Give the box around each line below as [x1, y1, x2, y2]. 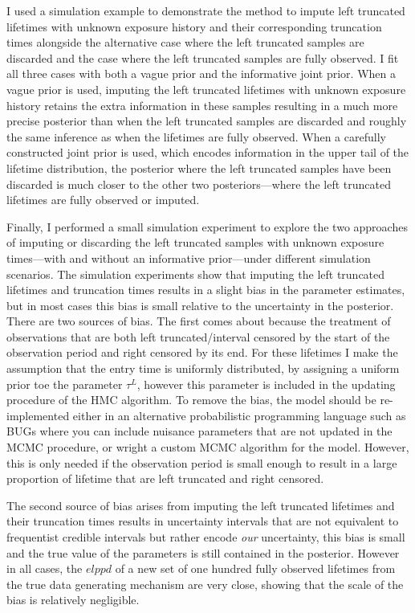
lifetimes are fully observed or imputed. [6, 191, 200, 208]
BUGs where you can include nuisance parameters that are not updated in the [6, 423, 393, 439]
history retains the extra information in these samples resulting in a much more [6, 96, 398, 113]
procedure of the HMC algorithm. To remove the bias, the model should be [6, 391, 376, 408]
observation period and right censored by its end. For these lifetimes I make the [6, 344, 398, 361]
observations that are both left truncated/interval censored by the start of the [6, 328, 390, 345]
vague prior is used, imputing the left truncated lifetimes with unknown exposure [6, 80, 406, 97]
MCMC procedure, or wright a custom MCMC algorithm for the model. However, [6, 439, 409, 456]
